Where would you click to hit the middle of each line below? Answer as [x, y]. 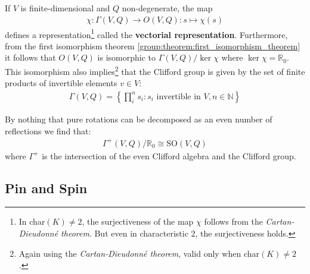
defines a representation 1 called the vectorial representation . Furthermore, [146, 33]
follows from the [233, 221]
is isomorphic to [127, 57]
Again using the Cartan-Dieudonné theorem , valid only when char [139, 253]
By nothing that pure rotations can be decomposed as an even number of [139, 119]
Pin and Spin [46, 188]
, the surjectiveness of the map [138, 221]
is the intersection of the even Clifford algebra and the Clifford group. [169, 155]
